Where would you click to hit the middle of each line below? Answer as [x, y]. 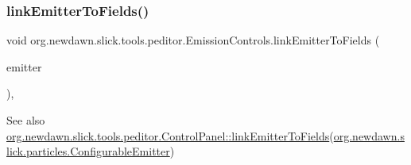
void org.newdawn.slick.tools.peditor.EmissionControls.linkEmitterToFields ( [193, 40]
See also [26, 120]
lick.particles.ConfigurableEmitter [88, 151]
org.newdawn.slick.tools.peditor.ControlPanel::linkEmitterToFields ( [170, 135]
